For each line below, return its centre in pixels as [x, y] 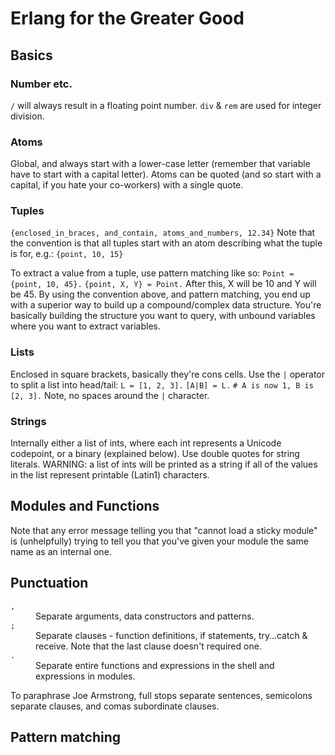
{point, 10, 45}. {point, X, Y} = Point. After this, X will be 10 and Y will [163, 284]
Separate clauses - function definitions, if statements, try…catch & [171, 635]
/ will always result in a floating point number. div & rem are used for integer [166, 105]
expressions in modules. [85, 676]
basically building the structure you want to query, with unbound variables [163, 316]
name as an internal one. [61, 551]
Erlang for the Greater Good [127, 18]
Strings [28, 421]
